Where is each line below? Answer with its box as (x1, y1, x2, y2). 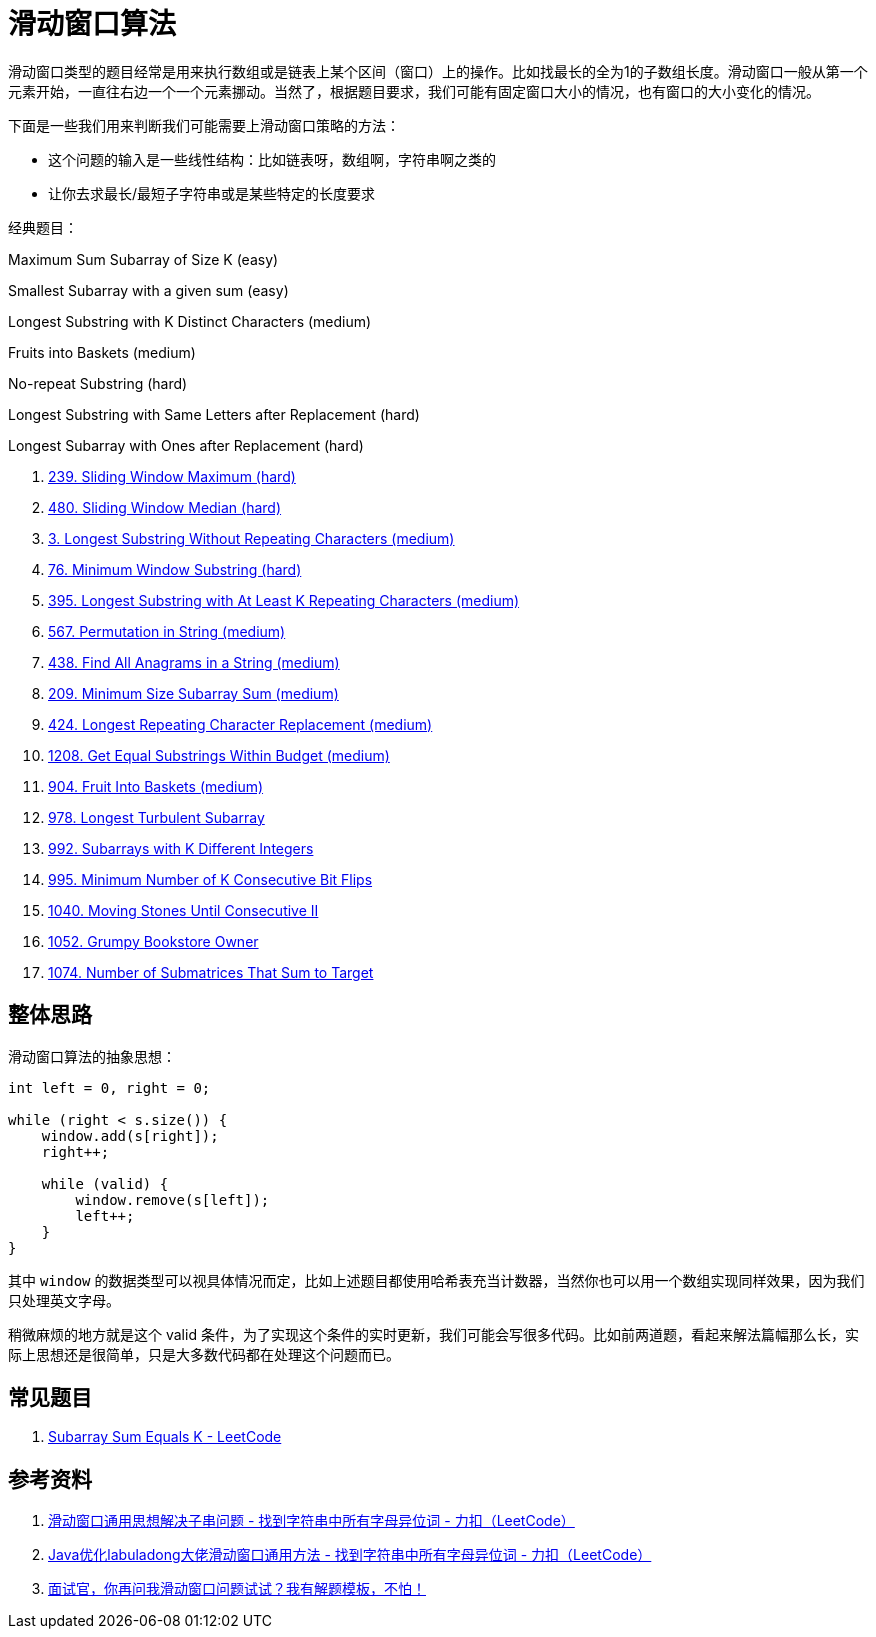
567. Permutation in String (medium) (48, 622, 286, 640)
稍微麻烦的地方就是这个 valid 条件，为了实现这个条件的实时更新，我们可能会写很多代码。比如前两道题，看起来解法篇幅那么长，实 (8, 1325, 859, 1343)
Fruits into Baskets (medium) (8, 343, 196, 361)
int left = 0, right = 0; (8, 1079, 211, 1096)
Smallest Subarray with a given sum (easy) (8, 281, 289, 299)
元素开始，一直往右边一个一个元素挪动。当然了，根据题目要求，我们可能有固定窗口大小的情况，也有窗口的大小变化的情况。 (8, 82, 820, 100)
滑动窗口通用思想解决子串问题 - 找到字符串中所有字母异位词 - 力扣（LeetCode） (48, 1512, 575, 1530)
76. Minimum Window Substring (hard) (48, 560, 302, 578)
